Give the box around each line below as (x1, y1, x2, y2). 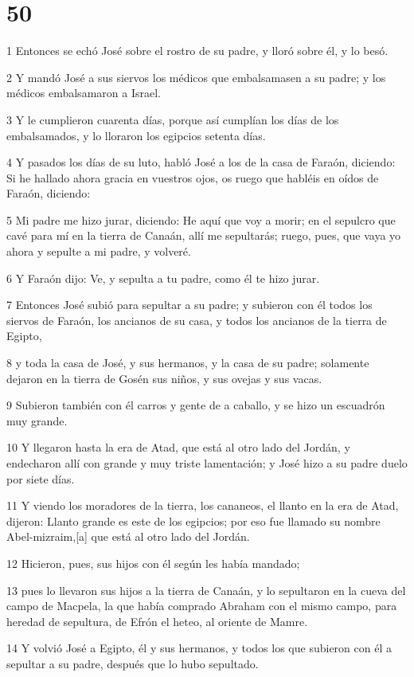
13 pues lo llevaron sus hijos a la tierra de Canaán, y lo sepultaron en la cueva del (6, 581, 406, 598)
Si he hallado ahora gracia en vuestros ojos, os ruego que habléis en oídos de (6, 169, 379, 186)
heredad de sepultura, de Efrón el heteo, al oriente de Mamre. (6, 612, 308, 629)
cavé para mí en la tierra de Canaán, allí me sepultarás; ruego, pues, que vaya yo (6, 227, 401, 244)
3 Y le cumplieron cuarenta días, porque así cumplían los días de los (6, 111, 339, 127)
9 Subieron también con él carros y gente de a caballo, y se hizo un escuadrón (6, 397, 385, 413)
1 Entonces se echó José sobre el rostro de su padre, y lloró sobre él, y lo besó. (6, 42, 389, 59)
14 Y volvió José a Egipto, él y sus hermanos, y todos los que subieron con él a (6, 640, 392, 656)
